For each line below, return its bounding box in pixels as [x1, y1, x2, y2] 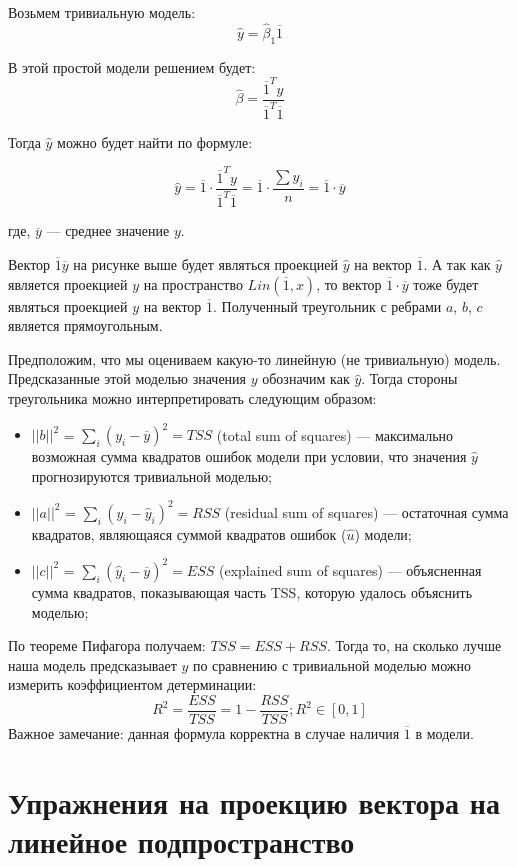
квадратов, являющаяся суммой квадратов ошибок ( [31, 523, 347, 544]
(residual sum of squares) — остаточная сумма [224, 501, 509, 522]
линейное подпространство [8, 820, 355, 861]
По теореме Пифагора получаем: [8, 635, 206, 656]
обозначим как [262, 368, 350, 389]
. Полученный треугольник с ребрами [213, 295, 442, 316]
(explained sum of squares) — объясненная [219, 559, 482, 580]
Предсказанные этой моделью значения [8, 368, 247, 389]
